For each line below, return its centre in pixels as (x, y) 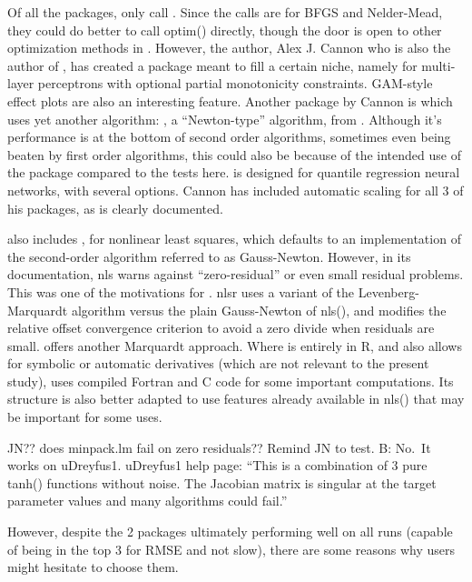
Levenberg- (388, 291)
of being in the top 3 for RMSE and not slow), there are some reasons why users (231, 549)
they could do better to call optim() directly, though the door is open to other (225, 30)
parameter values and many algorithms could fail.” (147, 501)
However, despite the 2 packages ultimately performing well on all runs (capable (230, 532)
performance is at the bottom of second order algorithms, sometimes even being (229, 137)
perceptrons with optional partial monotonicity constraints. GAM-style (235, 83)
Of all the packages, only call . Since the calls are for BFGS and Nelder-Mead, (225, 12)
